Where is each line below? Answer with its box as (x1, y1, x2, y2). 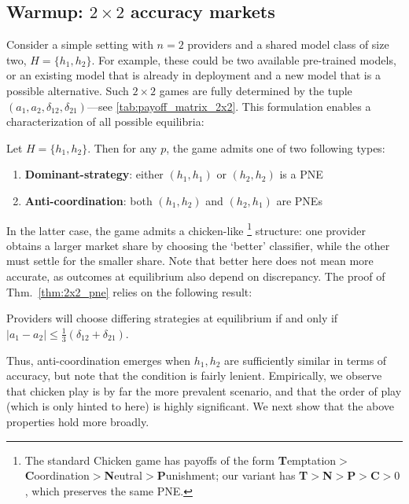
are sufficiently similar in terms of (224, 351, 387, 368)
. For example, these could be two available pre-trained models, (91, 51, 396, 68)
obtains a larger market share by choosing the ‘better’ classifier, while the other (6, 237, 390, 253)
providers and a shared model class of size (187, 36, 389, 53)
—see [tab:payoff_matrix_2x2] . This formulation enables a (87, 97, 371, 114)
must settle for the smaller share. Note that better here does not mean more (6, 252, 374, 269)
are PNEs (276, 192, 322, 208)
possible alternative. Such (6, 82, 129, 98)
